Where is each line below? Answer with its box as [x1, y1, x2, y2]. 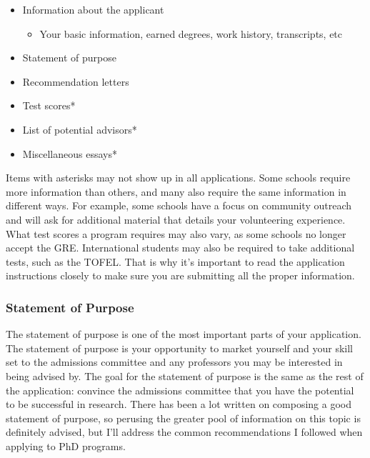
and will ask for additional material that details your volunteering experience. [6, 211, 346, 226]
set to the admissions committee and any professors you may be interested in [6, 354, 343, 369]
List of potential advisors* [22, 121, 137, 136]
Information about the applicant [22, 2, 164, 16]
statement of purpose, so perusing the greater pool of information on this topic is [6, 410, 361, 425]
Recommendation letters [22, 74, 129, 89]
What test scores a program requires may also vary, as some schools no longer [6, 226, 346, 241]
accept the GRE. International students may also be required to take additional [6, 240, 355, 255]
